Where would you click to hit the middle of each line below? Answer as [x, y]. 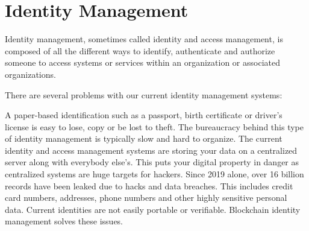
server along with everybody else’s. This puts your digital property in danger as [152, 162]
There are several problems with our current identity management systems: [144, 94]
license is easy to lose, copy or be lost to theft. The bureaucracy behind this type [154, 126]
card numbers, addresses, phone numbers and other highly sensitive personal [146, 198]
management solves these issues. [64, 221]
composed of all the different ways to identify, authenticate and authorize [140, 50]
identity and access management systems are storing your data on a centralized [151, 150]
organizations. [30, 74]
